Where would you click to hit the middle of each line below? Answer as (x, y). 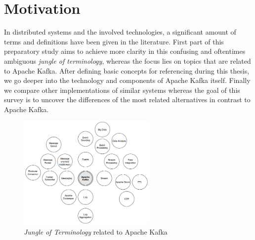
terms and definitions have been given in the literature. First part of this (114, 41)
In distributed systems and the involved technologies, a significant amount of (120, 32)
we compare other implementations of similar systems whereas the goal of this (122, 90)
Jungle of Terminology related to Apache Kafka (96, 231)
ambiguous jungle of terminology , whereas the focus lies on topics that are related (127, 60)
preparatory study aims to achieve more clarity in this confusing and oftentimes (125, 51)
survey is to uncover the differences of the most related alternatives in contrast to (127, 100)
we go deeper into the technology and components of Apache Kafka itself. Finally (127, 80)
